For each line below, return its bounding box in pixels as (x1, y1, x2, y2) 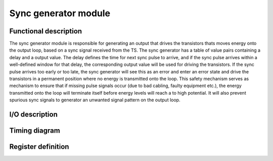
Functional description (9, 27, 82, 35)
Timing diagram (9, 127, 60, 135)
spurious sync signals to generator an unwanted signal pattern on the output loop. (9, 97, 180, 103)
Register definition (9, 142, 69, 151)
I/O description (9, 110, 58, 118)
